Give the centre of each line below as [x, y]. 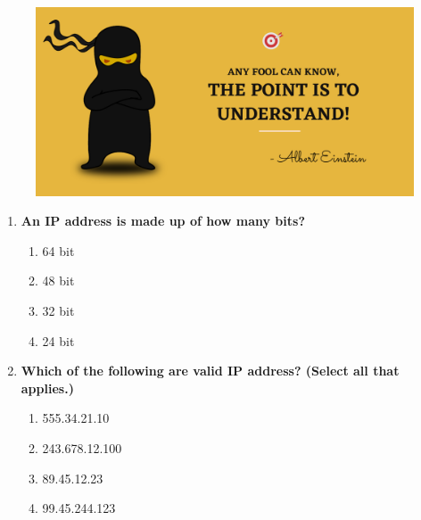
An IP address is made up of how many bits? [163, 221]
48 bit [58, 281]
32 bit [58, 310]
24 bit [58, 340]
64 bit [58, 250]
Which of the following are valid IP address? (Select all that [210, 371]
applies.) [47, 388]
